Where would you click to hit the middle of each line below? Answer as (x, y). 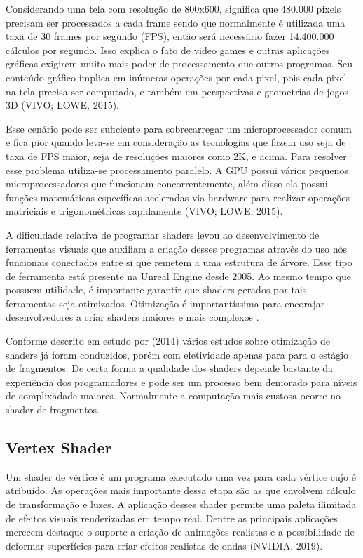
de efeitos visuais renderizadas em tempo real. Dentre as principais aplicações (172, 518)
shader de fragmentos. (53, 410)
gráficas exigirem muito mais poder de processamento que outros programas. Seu (179, 64)
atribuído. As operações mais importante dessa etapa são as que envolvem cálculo (181, 490)
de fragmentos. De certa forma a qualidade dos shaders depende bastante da (169, 368)
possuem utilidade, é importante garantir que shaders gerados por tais (156, 290)
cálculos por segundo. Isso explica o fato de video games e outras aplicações (168, 49)
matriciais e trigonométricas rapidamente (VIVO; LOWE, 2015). (144, 211)
